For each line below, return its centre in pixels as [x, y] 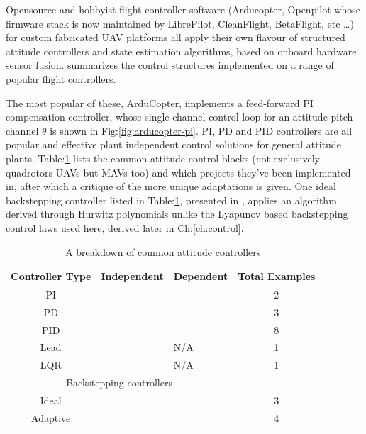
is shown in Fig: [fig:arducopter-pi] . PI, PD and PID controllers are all [201, 130]
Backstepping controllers [119, 383]
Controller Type [51, 276]
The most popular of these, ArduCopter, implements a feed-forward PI [160, 102]
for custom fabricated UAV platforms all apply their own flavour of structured [176, 37]
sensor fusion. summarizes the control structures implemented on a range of [170, 65]
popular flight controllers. [61, 78]
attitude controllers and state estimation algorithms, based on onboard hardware [181, 51]
